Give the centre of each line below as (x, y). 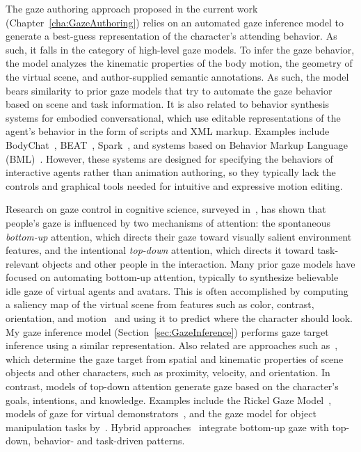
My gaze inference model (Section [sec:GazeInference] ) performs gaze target (167, 331)
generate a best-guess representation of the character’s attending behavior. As (171, 36)
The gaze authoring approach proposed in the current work (132, 8)
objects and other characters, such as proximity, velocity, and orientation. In (168, 372)
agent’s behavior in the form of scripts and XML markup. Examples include (168, 131)
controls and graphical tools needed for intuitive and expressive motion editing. (174, 185)
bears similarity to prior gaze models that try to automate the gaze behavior (169, 90)
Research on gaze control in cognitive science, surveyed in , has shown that (166, 209)
